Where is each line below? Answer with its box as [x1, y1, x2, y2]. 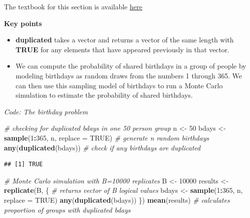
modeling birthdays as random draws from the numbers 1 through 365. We [15, 70, 242, 80]
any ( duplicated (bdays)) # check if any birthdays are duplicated [4, 142, 201, 152]
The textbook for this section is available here [4, 1, 143, 11]
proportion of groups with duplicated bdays [4, 204, 131, 215]
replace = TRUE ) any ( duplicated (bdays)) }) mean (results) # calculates [4, 194, 230, 205]
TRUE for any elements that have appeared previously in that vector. [15, 44, 230, 54]
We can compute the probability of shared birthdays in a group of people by [15, 61, 247, 71]
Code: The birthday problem [4, 106, 88, 116]
